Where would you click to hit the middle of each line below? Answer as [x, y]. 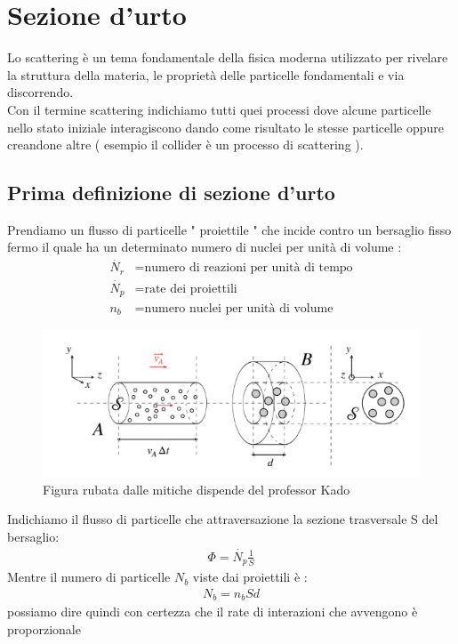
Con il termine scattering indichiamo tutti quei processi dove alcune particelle [219, 109]
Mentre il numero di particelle [89, 577]
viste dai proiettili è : [250, 577]
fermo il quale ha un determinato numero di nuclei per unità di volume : [205, 247]
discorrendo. [40, 92]
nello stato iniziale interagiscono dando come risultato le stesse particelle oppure [225, 127]
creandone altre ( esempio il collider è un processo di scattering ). [185, 145]
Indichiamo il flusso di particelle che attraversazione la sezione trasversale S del [223, 519]
